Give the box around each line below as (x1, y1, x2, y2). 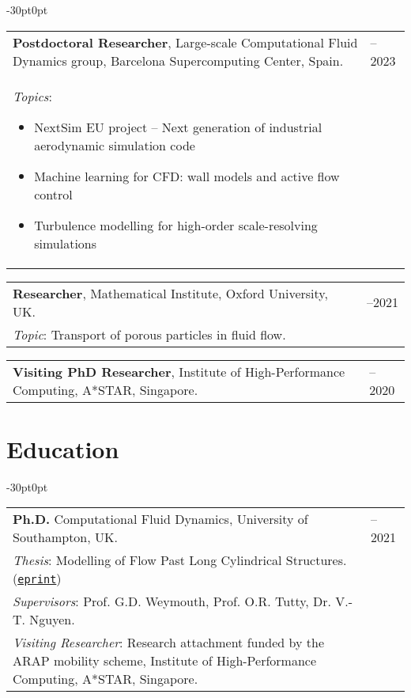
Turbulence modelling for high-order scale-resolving (34, 215, 318, 234)
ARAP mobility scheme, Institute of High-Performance (13, 651, 317, 670)
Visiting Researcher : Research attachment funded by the (13, 633, 325, 652)
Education (6, 432, 119, 465)
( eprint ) (13, 569, 62, 588)
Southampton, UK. (13, 528, 118, 547)
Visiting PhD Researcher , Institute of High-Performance (13, 362, 345, 381)
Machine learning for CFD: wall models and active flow (34, 166, 340, 185)
